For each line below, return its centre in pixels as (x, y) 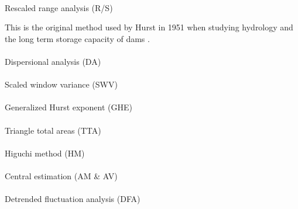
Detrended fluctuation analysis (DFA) (73, 199)
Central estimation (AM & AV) (61, 175)
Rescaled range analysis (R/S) (59, 7)
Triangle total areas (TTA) (53, 130)
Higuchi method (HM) (45, 153)
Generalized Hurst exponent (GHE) (68, 107)
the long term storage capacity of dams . (77, 38)
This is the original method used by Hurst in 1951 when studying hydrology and (149, 27)
